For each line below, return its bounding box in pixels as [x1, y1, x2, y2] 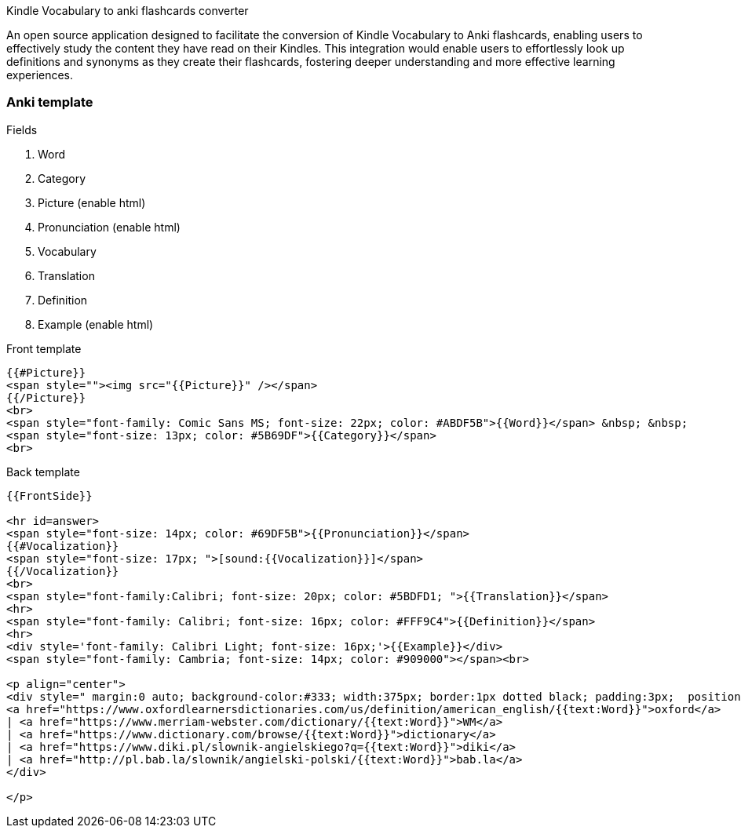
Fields [6, 122, 38, 137]
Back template [6, 464, 80, 479]
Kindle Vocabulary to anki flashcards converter [6, 4, 249, 17]
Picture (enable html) [38, 195, 146, 209]
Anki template [6, 94, 93, 111]
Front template [6, 341, 82, 355]
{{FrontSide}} [6, 489, 93, 502]
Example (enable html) [38, 317, 154, 331]
